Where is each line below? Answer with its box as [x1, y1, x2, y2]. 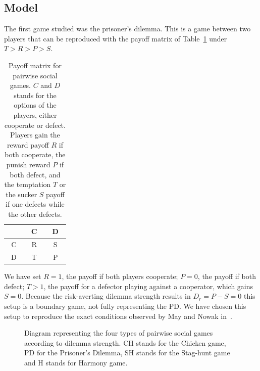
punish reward [6, 159, 50, 169]
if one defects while [6, 199, 65, 209]
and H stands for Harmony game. [24, 357, 128, 368]
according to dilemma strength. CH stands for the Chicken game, [24, 337, 226, 348]
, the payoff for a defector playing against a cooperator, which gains [43, 281, 253, 291]
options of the [14, 100, 57, 110]
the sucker [6, 189, 37, 199]
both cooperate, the [5, 149, 66, 160]
